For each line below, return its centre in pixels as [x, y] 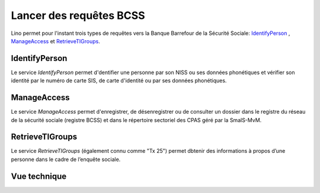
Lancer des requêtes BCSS [78, 15]
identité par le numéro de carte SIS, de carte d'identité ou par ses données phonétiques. [119, 81]
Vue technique [39, 176]
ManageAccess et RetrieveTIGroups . [55, 41]
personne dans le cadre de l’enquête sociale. [66, 159]
